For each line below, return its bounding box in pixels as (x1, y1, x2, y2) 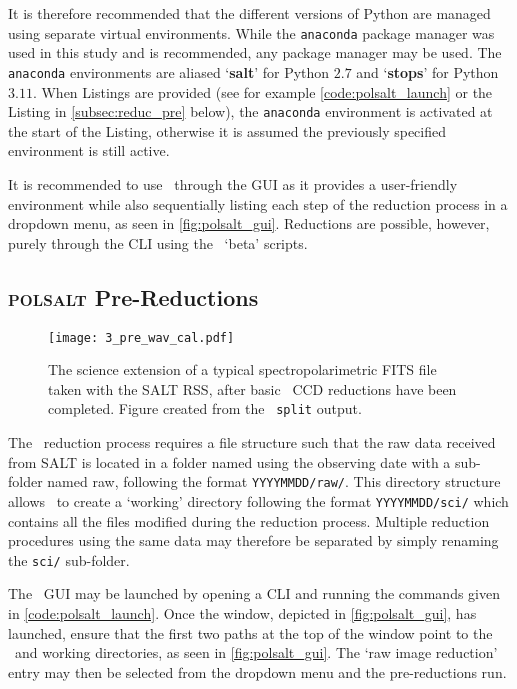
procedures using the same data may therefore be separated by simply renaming (8, 530, 499, 551)
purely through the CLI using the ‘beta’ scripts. (8, 232, 308, 253)
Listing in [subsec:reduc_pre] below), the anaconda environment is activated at (8, 101, 493, 122)
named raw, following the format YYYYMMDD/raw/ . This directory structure (47, 471, 501, 492)
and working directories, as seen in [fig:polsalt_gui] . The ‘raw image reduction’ (14, 642, 498, 663)
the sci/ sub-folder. (8, 549, 130, 570)
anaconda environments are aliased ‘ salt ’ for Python (8, 61, 330, 82)
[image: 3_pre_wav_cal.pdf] (48, 330, 235, 345)
